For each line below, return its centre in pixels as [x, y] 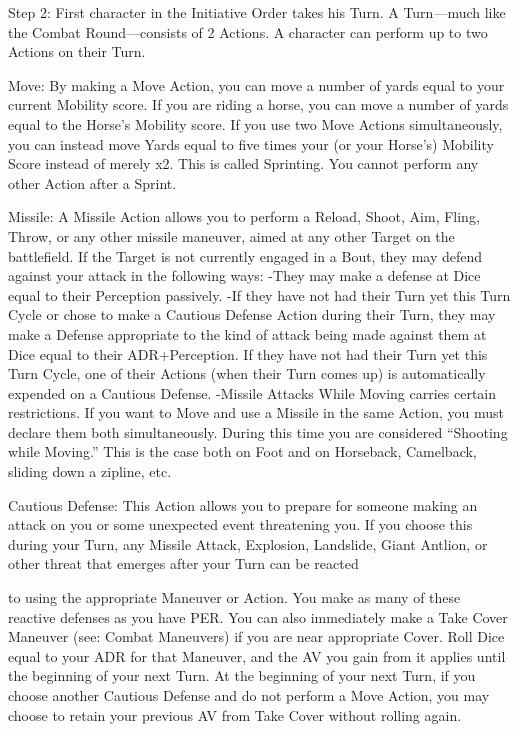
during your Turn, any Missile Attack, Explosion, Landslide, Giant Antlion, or [248, 543]
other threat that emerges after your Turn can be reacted [183, 563]
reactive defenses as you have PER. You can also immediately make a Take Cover [258, 616]
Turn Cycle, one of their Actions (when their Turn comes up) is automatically [247, 373]
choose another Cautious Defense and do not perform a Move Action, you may [249, 695]
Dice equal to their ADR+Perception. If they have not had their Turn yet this [248, 353]
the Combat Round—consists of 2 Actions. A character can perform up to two [248, 31]
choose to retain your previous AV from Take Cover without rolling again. [235, 714]
